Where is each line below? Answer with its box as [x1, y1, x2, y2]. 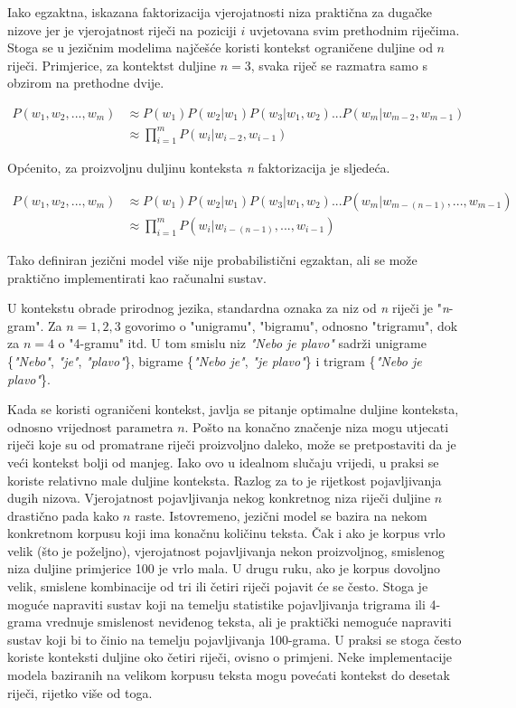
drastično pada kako [7, 505, 119, 524]
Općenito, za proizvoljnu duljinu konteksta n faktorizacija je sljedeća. [7, 158, 390, 177]
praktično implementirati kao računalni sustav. [7, 268, 267, 287]
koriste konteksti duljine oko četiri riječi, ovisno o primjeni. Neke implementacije [7, 647, 452, 666]
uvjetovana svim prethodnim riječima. [249, 20, 460, 39]
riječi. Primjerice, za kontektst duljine [7, 55, 217, 74]
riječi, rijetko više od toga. [7, 683, 153, 702]
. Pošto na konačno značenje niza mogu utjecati [184, 417, 449, 436]
